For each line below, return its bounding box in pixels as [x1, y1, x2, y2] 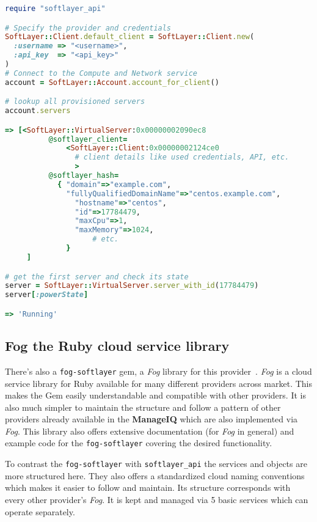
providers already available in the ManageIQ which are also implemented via [5, 413, 298, 425]
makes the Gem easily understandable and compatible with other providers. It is [5, 389, 306, 402]
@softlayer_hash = [48, 171, 119, 180]
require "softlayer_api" [5, 4, 106, 13]
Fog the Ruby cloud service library [5, 336, 230, 355]
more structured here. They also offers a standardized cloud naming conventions [5, 469, 305, 482]
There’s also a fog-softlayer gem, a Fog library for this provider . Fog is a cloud [5, 364, 312, 377]
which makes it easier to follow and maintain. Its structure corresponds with [5, 481, 291, 494]
